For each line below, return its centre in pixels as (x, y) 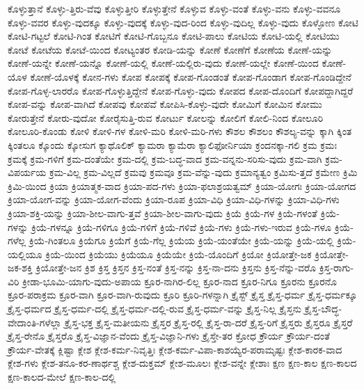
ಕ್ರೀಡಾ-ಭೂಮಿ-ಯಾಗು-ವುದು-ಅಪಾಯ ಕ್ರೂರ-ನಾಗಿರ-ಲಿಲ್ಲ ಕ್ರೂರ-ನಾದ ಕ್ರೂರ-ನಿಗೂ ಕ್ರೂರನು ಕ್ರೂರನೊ (180, 281)
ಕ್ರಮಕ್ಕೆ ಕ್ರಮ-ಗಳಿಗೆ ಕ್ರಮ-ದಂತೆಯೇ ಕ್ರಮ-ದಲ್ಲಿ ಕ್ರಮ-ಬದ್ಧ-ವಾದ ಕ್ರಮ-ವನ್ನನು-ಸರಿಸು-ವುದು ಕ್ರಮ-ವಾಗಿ (165, 158)
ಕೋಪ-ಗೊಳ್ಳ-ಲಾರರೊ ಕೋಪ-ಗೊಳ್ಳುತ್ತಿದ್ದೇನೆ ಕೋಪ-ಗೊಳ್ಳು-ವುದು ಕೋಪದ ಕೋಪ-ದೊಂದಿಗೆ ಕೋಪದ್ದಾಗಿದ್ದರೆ (181, 90)
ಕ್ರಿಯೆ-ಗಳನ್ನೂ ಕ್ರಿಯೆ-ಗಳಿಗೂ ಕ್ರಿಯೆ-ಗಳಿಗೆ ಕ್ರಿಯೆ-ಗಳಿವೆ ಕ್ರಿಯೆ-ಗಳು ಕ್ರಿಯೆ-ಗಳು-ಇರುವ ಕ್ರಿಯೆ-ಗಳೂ (181, 227)
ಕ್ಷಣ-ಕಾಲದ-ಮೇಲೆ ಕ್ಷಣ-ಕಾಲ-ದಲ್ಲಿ (62, 377)
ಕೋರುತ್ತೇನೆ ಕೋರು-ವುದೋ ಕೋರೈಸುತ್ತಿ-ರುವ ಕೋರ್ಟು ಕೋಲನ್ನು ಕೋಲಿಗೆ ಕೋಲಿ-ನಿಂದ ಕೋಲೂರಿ (166, 117)
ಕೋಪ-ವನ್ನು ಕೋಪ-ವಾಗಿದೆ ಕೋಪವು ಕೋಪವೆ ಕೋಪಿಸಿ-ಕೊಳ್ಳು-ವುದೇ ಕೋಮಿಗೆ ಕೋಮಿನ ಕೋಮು (165, 104)
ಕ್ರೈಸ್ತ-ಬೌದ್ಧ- (323, 309)
